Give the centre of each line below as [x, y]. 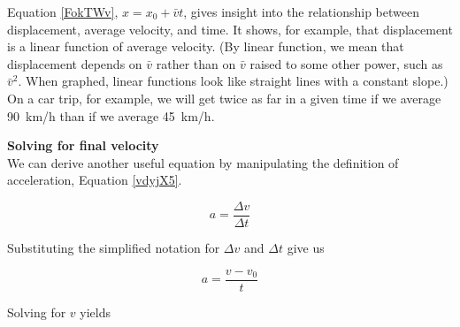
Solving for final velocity [83, 145]
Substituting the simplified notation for [114, 247]
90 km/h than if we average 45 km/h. [111, 115]
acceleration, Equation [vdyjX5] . [95, 180]
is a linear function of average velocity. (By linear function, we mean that [206, 46]
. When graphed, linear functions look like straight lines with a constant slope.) [233, 81]
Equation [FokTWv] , [63, 11]
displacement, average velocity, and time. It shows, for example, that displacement [230, 29]
